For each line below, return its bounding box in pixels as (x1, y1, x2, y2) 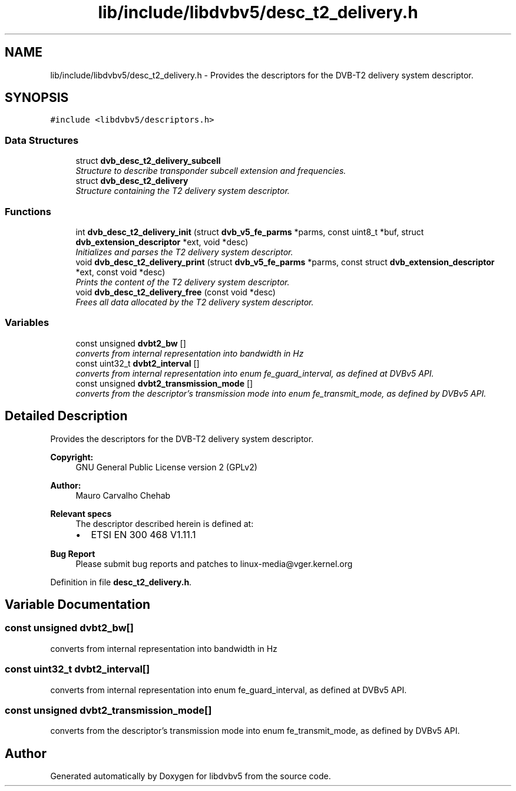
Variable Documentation (5, 596, 151, 612)
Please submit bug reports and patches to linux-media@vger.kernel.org (75, 558, 353, 569)
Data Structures (5, 134, 79, 146)
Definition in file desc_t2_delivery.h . (50, 576, 192, 587)
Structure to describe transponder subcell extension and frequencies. (75, 166, 346, 176)
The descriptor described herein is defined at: (75, 518, 254, 529)
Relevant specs (50, 508, 112, 519)
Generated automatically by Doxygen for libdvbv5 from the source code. (50, 771, 331, 782)
